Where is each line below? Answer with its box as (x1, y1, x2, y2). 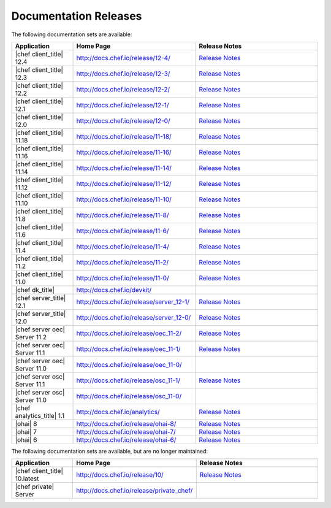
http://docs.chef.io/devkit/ (76, 285, 152, 294)
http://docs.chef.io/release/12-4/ (76, 53, 171, 62)
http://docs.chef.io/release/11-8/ (76, 210, 169, 219)
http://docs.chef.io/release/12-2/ (76, 85, 170, 93)
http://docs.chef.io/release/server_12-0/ (76, 313, 191, 321)
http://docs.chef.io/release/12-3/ (76, 69, 170, 78)
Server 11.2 (15, 333, 47, 341)
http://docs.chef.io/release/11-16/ (76, 148, 172, 156)
